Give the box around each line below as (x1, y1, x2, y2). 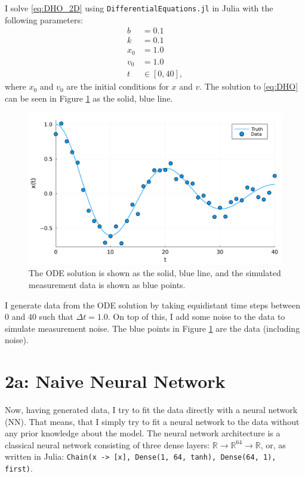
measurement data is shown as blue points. (29, 278, 186, 291)
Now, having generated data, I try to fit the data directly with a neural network (5, 403, 298, 416)
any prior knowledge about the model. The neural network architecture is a (5, 427, 281, 439)
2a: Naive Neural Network (5, 369, 226, 393)
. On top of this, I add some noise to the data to (107, 310, 285, 323)
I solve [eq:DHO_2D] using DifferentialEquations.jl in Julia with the (5, 2, 273, 14)
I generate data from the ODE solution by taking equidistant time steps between (5, 298, 301, 311)
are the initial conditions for (66, 80, 169, 93)
